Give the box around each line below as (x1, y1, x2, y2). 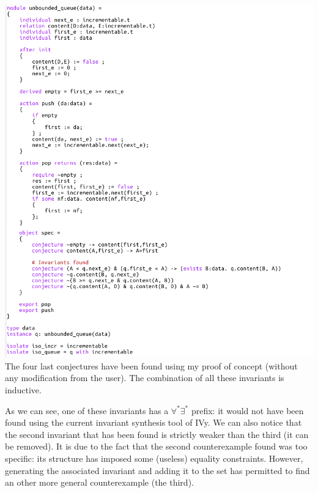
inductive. (5, 384, 42, 396)
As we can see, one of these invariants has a (5, 404, 169, 417)
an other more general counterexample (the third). (5, 476, 194, 489)
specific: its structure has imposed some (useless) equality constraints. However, (5, 451, 303, 464)
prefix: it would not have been (191, 404, 304, 417)
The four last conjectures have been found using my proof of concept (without (5, 359, 298, 372)
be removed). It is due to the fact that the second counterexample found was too (5, 440, 308, 453)
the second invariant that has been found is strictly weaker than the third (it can (5, 428, 309, 440)
